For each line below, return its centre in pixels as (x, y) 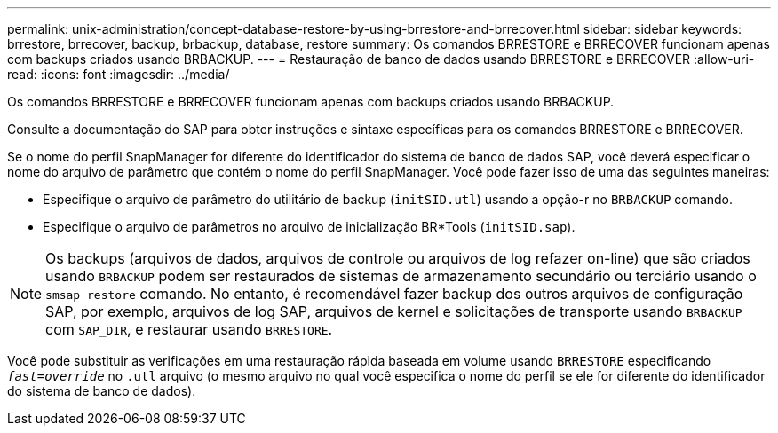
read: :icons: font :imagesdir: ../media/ (119, 74)
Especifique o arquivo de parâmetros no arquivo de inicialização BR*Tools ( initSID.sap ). (309, 227)
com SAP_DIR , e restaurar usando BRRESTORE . (189, 329)
